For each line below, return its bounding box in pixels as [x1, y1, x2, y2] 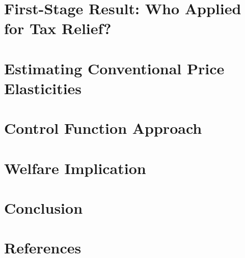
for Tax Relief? [4, 18, 112, 39]
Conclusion [4, 197, 83, 218]
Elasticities [4, 77, 82, 98]
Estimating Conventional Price [4, 58, 225, 78]
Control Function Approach [4, 118, 202, 138]
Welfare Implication [4, 157, 146, 178]
